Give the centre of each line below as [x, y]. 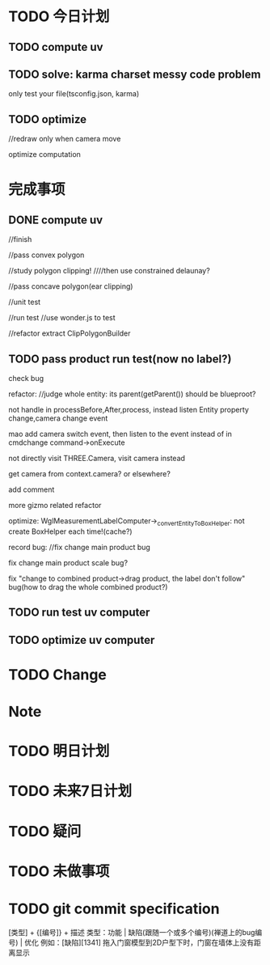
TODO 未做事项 [59, 871]
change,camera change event [58, 418]
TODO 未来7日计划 [70, 791]
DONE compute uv [56, 220]
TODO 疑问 [45, 831]
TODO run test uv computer [79, 613]
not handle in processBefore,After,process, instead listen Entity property [129, 410]
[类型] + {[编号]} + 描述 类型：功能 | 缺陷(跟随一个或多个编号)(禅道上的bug [132, 932]
